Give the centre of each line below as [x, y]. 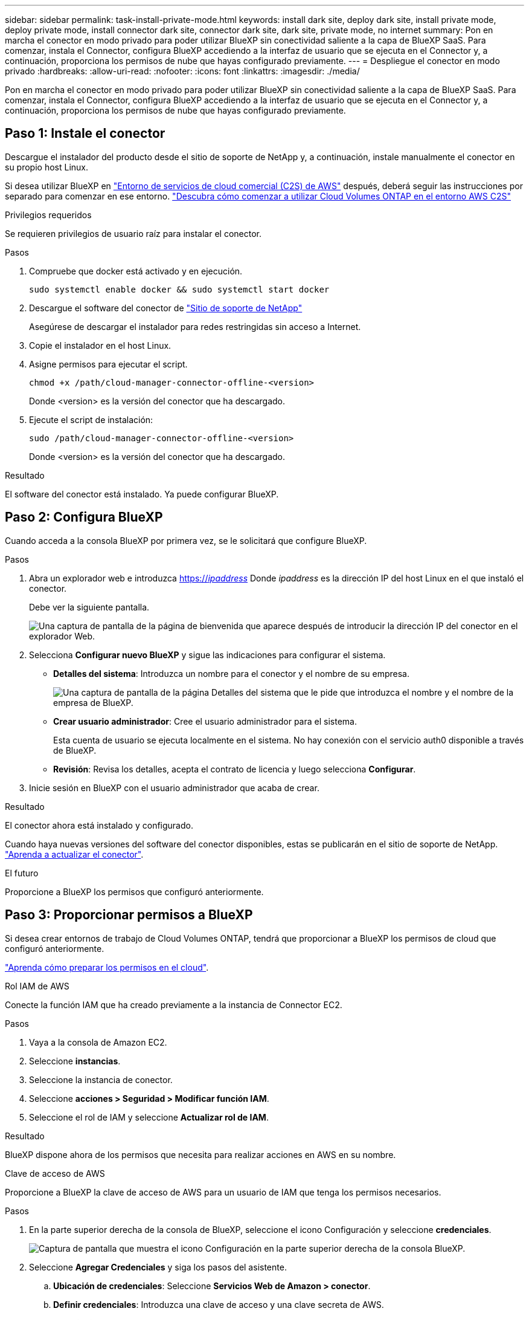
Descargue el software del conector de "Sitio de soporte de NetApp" [166, 308]
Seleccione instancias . [75, 1061]
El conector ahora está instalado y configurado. [99, 825]
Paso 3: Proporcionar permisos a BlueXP [129, 915]
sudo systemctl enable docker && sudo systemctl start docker [179, 289]
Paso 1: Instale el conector [85, 134]
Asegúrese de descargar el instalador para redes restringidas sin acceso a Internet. [195, 326]
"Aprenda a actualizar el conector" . [74, 854]
